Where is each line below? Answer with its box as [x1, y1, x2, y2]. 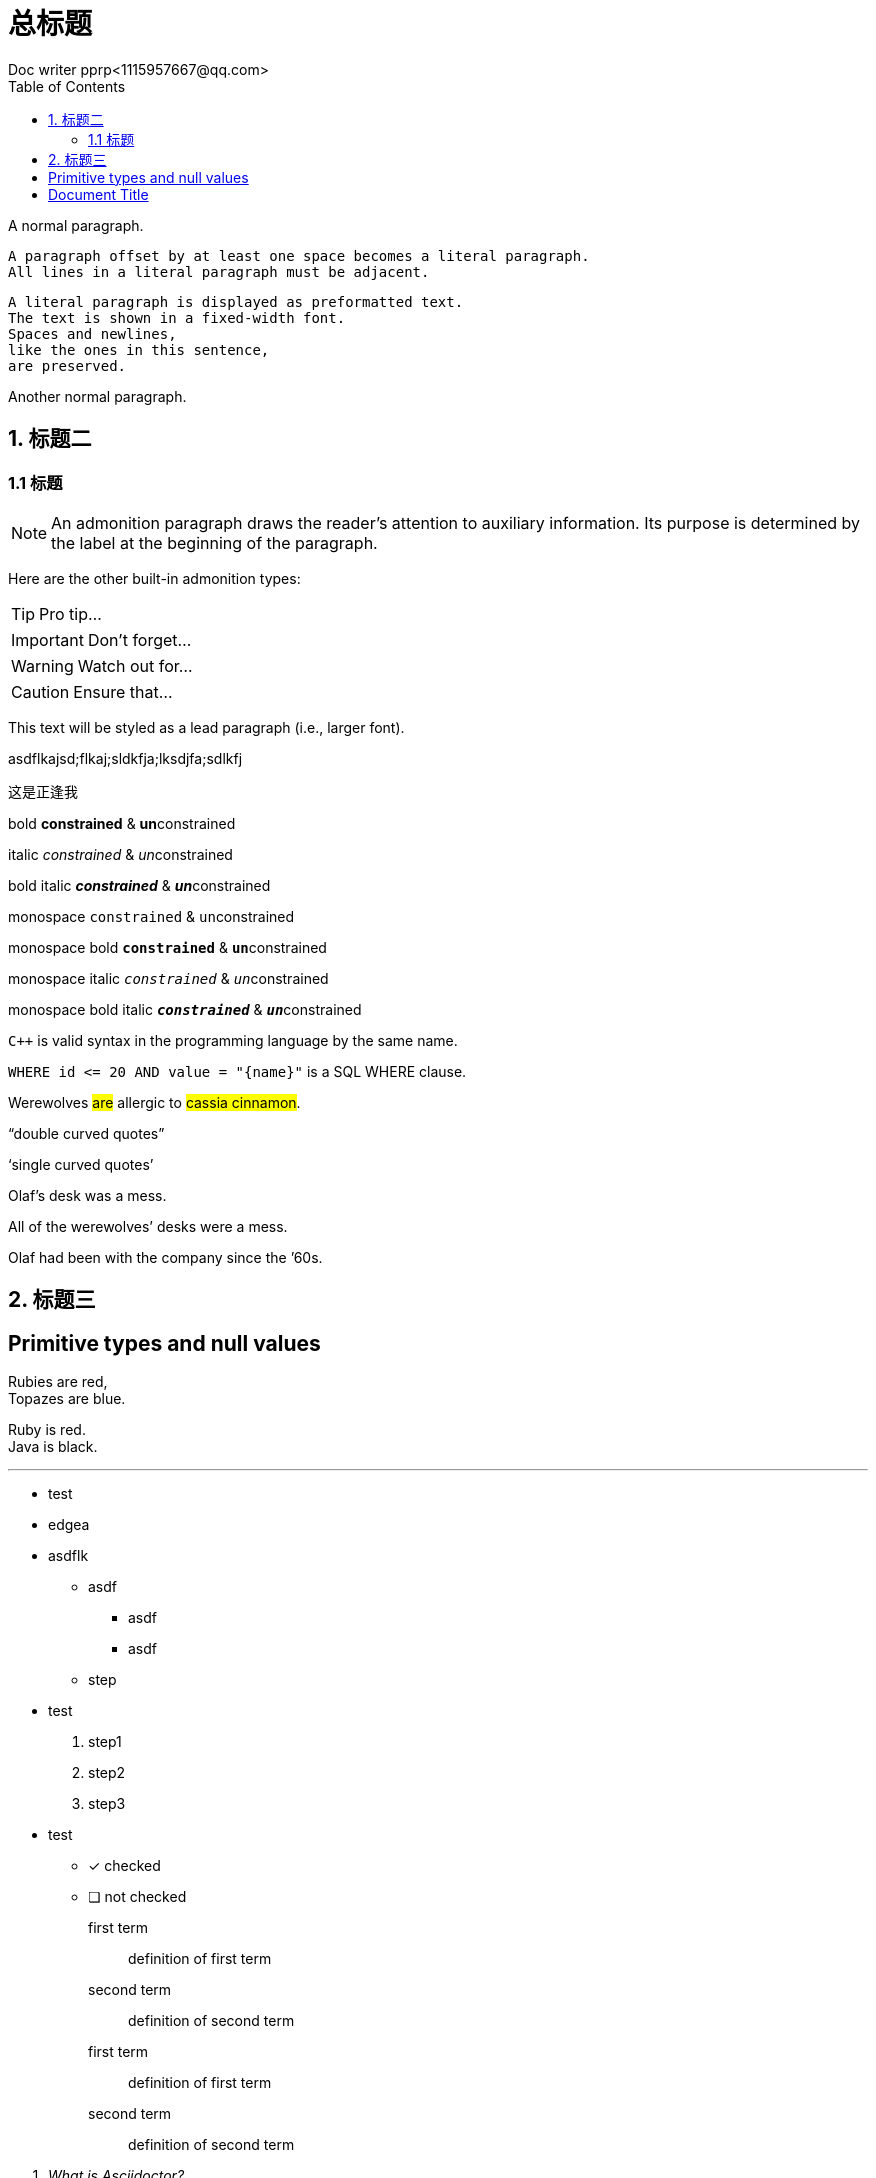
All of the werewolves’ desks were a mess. [8, 1217, 288, 1235]
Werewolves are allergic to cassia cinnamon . [8, 1093, 301, 1111]
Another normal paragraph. [8, 387, 187, 405]
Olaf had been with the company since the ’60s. [8, 1248, 323, 1266]
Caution [11, 681, 70, 702]
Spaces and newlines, [8, 325, 177, 342]
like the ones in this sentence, [8, 341, 270, 358]
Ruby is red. [8, 1421, 86, 1439]
